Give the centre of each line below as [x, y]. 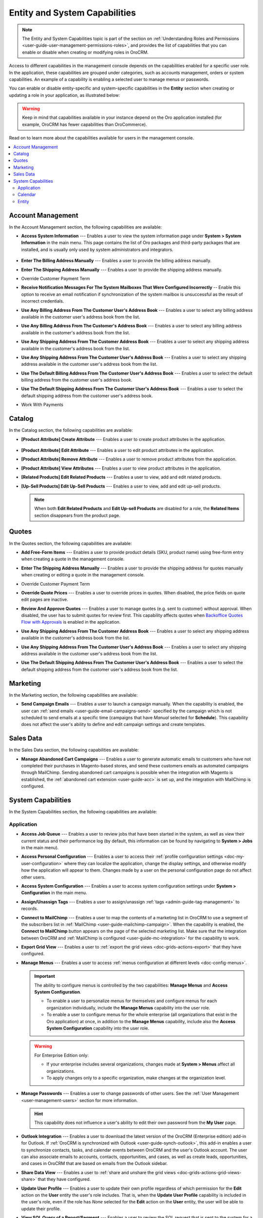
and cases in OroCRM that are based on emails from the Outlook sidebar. [94, 1163]
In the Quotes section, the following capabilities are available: [70, 543]
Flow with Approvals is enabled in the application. [71, 622]
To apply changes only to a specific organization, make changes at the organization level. [136, 1078]
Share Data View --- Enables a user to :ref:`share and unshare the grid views [99, 1172]
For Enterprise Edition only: [61, 1055]
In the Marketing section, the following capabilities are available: [73, 695]
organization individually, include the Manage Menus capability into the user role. [128, 1008]
